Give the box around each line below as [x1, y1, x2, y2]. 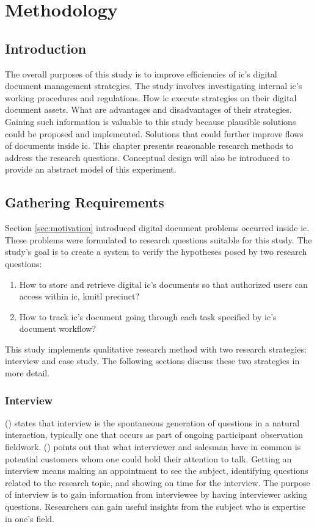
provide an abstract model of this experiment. [5, 163, 177, 176]
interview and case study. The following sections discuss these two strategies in [5, 354, 300, 367]
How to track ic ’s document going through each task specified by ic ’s [19, 310, 277, 323]
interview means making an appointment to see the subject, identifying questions [5, 464, 308, 477]
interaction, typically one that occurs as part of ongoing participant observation [5, 428, 304, 441]
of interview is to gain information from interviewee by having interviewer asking [5, 488, 308, 501]
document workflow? [19, 322, 97, 335]
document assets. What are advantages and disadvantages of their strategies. [5, 103, 292, 116]
